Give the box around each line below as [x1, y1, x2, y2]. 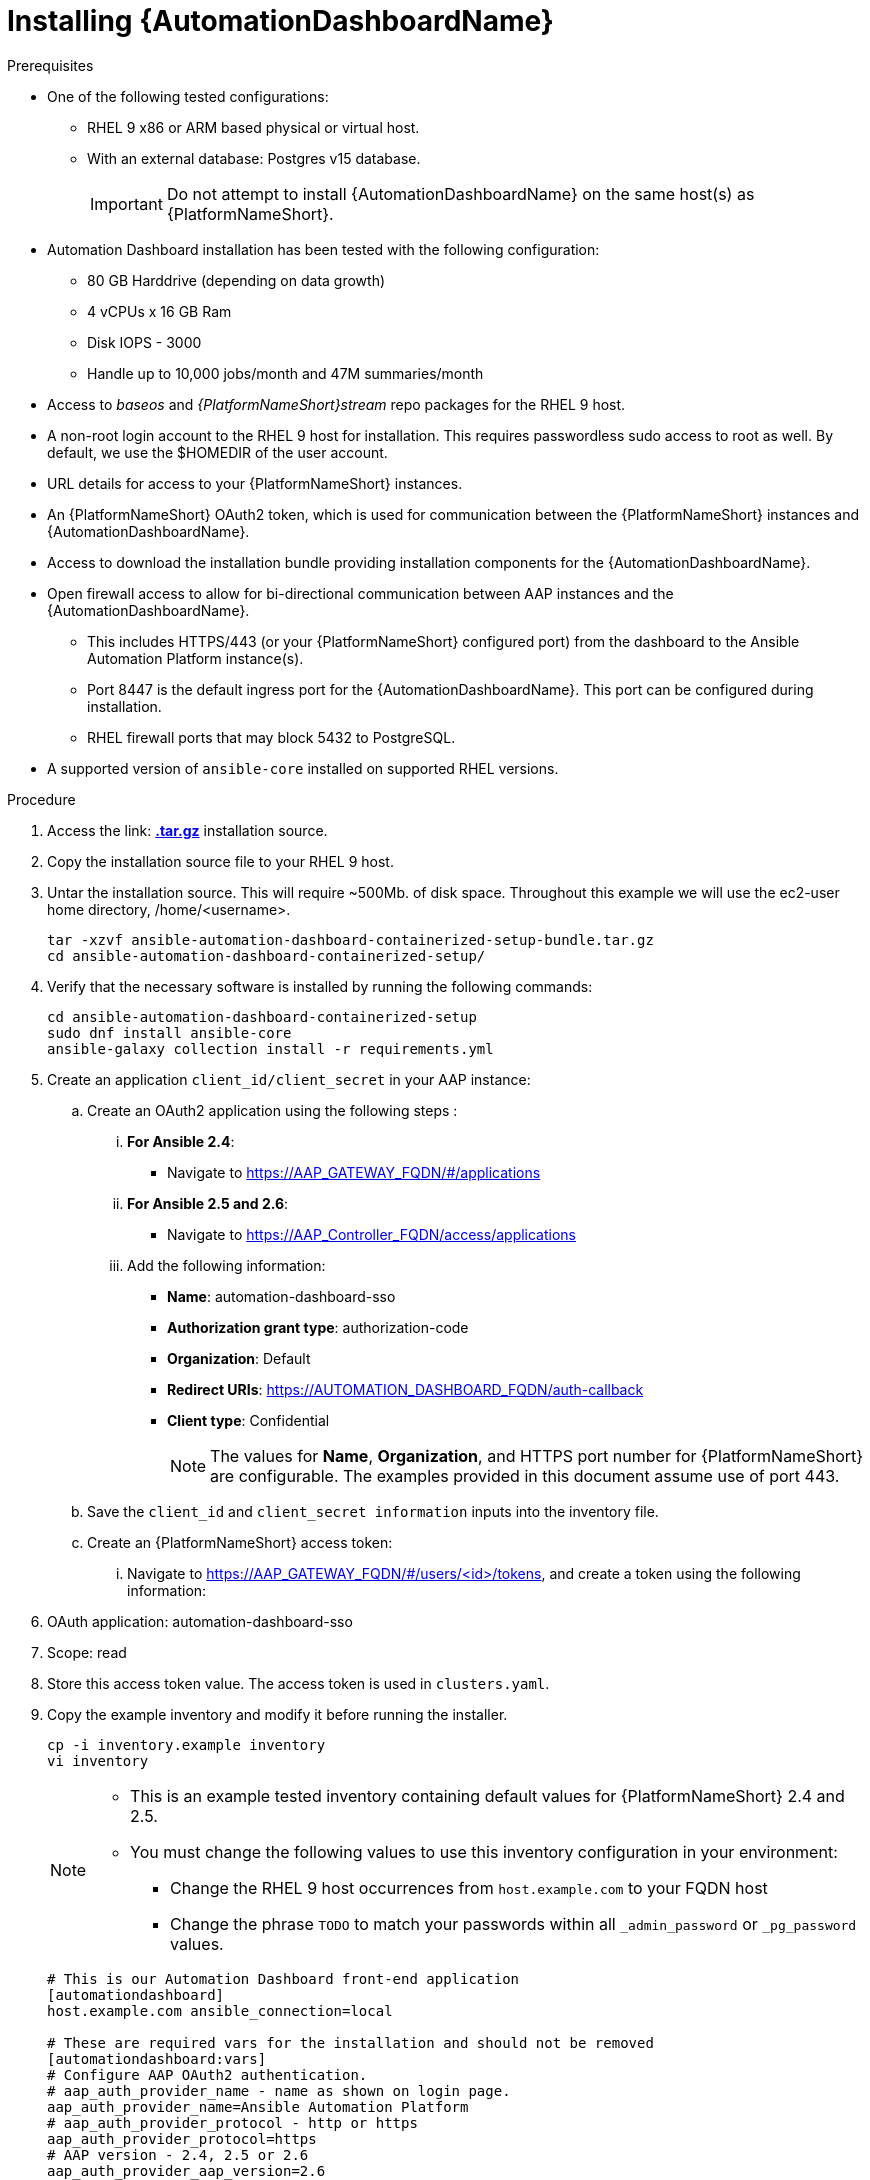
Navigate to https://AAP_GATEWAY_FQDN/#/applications [167, 1163, 541, 1181]
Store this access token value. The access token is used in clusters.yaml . [47, 1674, 550, 1692]
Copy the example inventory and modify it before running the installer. [47, 1705, 508, 1723]
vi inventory [47, 1752, 149, 1769]
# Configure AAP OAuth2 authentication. [47, 2066, 368, 2083]
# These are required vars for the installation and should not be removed [47, 2034, 654, 2051]
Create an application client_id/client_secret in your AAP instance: [47, 1070, 531, 1088]
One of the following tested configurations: [47, 87, 329, 105]
